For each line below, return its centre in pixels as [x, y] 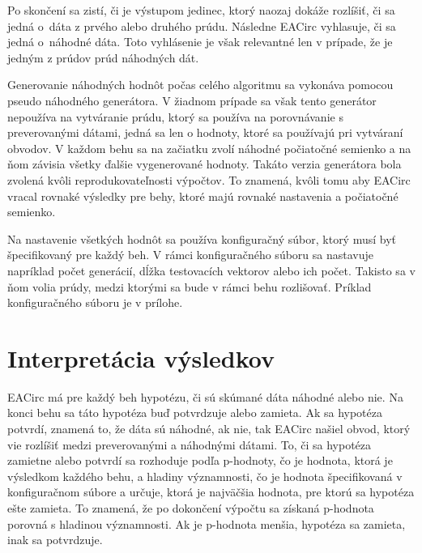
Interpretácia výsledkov [141, 357]
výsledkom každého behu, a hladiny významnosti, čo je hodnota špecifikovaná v [205, 476]
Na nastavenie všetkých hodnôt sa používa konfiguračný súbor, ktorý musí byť [202, 238]
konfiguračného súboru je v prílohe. [95, 302]
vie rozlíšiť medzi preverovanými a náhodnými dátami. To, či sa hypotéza [190, 444]
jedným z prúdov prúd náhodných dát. [103, 57]
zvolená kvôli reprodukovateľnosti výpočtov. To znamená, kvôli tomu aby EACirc [209, 179]
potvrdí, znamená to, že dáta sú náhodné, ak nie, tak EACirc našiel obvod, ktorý [209, 428]
